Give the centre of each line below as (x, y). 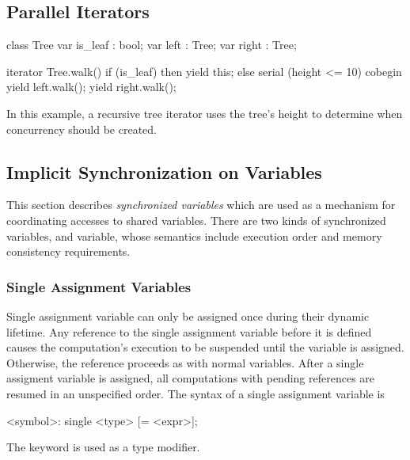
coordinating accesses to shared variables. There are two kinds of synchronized (196, 220)
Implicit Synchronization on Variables (164, 171)
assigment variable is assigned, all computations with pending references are (191, 378)
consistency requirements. (68, 251)
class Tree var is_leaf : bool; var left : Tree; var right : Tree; (152, 45)
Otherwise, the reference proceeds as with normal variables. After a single (185, 362)
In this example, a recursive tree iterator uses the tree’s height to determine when (205, 113)
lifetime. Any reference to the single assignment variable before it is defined (189, 331)
